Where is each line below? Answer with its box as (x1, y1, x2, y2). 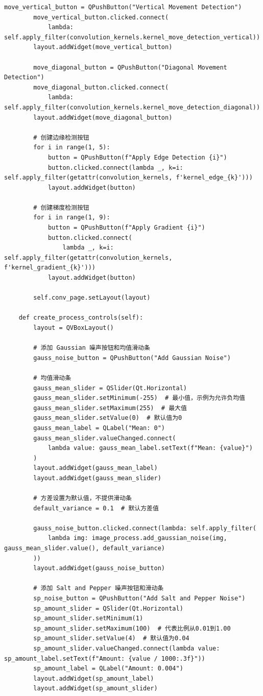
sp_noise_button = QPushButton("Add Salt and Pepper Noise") (33, 595, 246, 602)
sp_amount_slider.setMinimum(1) (33, 615, 144, 622)
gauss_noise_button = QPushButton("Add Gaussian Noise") (33, 354, 231, 362)
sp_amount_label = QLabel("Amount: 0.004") (33, 665, 183, 672)
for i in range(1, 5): (33, 144, 110, 151)
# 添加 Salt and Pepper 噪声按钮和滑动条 (33, 585, 164, 592)
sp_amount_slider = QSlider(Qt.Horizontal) (33, 604, 183, 612)
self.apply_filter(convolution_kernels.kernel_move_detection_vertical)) (4, 33, 260, 41)
